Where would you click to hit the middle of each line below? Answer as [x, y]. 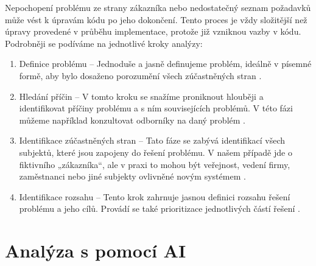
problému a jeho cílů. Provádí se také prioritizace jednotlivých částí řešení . [160, 208]
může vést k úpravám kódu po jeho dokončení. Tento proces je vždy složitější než [156, 19]
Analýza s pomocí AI [96, 250]
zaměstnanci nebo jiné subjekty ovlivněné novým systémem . [132, 176]
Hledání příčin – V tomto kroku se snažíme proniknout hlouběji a [141, 96]
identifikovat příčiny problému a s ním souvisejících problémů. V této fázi [156, 108]
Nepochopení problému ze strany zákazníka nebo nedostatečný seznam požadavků [158, 7]
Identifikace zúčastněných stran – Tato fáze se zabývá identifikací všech [152, 140]
